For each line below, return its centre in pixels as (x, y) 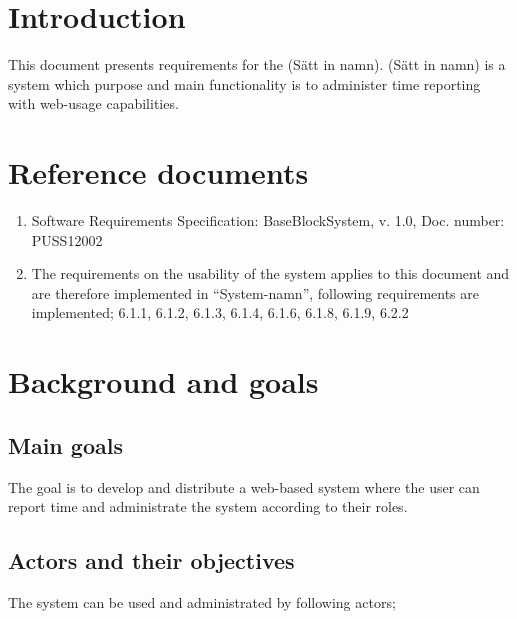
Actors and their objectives (151, 560)
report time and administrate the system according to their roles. (208, 506)
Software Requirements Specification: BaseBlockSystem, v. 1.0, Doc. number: (268, 220)
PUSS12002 (67, 239)
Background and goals (163, 381)
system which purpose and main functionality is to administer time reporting (244, 83)
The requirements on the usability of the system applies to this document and (270, 273)
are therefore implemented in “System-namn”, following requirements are (255, 292)
